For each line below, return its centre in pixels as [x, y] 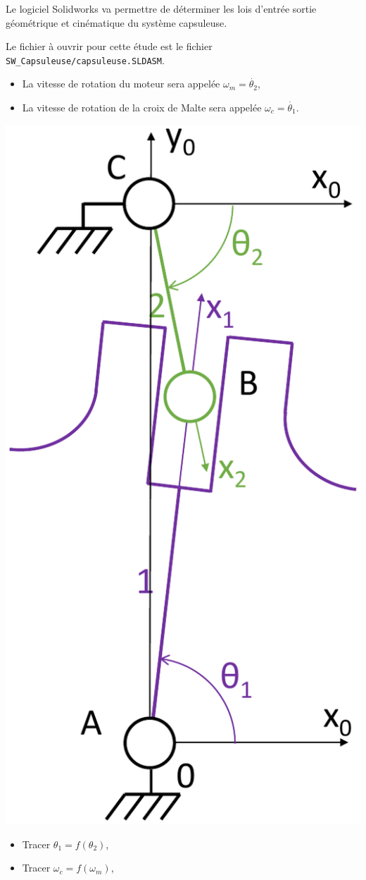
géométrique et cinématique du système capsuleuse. [116, 22]
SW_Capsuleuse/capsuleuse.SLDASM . [85, 60]
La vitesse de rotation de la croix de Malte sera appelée [142, 108]
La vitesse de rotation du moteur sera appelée [121, 84]
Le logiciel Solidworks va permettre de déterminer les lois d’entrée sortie [161, 8]
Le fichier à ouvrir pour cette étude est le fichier [109, 46]
